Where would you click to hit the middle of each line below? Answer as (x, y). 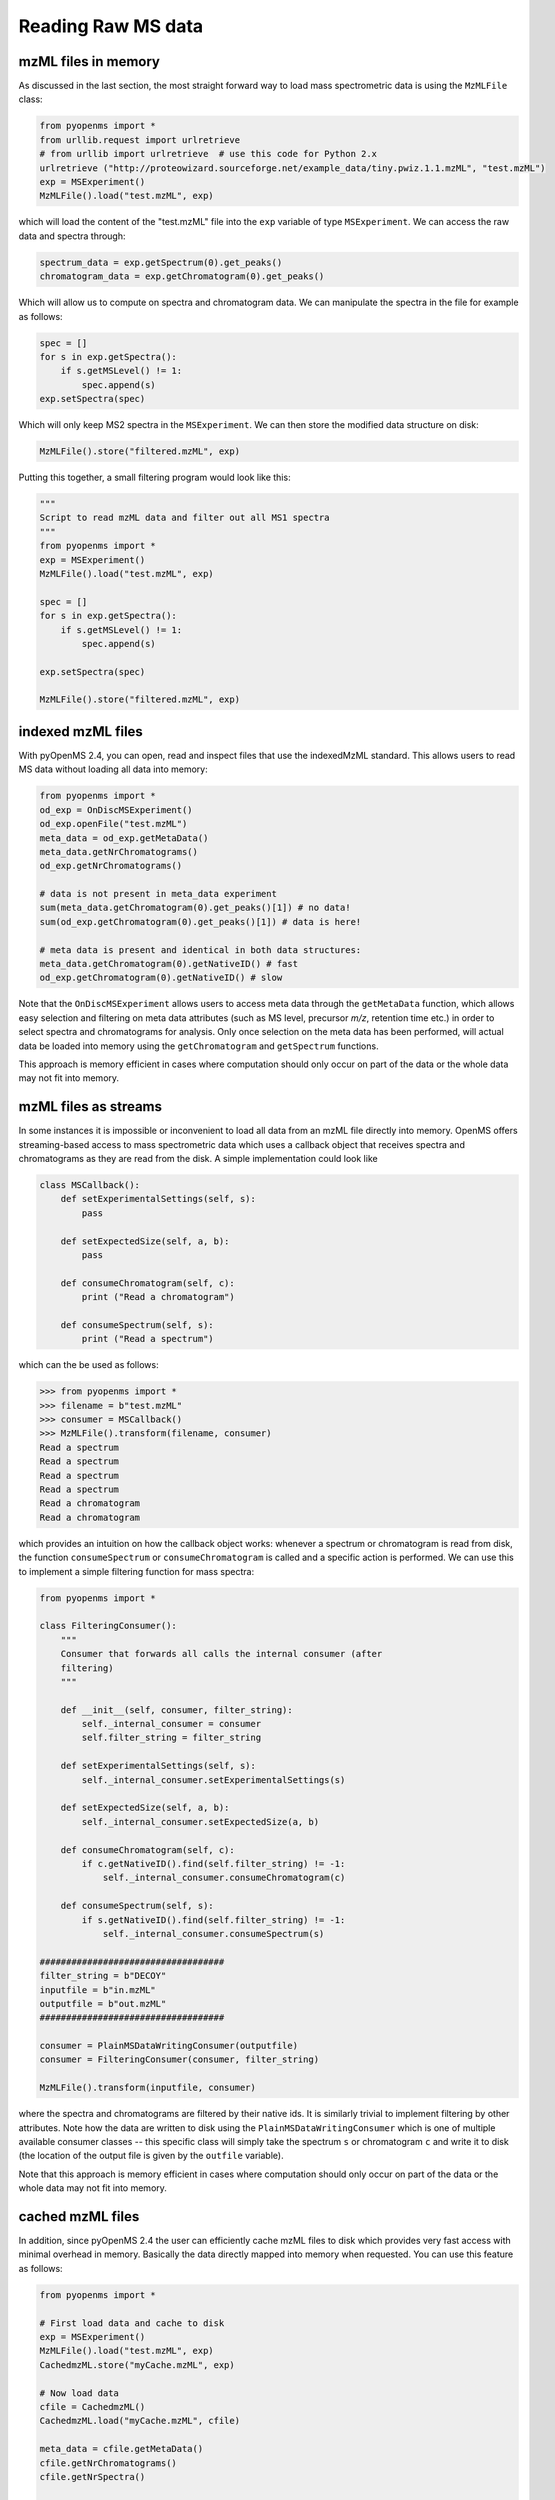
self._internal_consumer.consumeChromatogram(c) (224, 1878)
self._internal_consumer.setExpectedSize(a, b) (200, 1821)
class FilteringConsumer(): (108, 1626)
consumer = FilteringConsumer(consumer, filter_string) (179, 2059)
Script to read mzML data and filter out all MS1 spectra (184, 518)
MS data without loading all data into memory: (113, 769)
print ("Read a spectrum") (147, 1339)
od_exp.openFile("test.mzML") (113, 824)
